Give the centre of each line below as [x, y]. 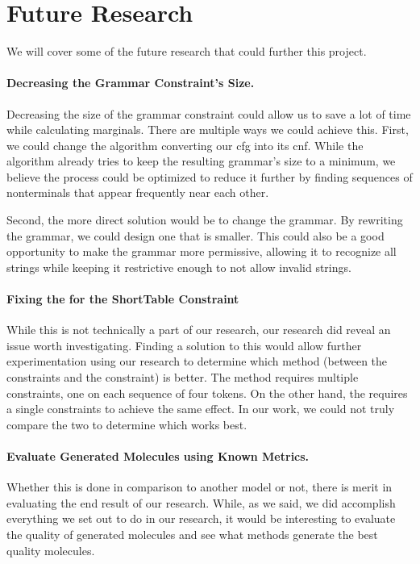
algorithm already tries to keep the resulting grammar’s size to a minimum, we [201, 161]
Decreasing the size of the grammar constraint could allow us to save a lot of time [209, 113]
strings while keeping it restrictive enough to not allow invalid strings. [179, 267]
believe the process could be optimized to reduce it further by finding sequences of [210, 176]
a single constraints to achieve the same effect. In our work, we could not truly [201, 409]
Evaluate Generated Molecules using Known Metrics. [158, 456]
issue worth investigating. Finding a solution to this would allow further [184, 345]
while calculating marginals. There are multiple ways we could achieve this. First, [208, 130]
